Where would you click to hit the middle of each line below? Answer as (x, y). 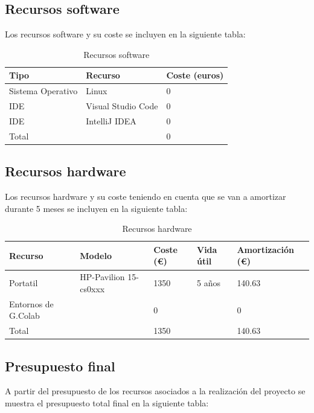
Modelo (96, 255)
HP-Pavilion (102, 277)
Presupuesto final (60, 366)
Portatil (24, 283)
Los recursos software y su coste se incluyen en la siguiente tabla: (125, 34)
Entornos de (31, 303)
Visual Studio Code (122, 106)
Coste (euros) (195, 75)
